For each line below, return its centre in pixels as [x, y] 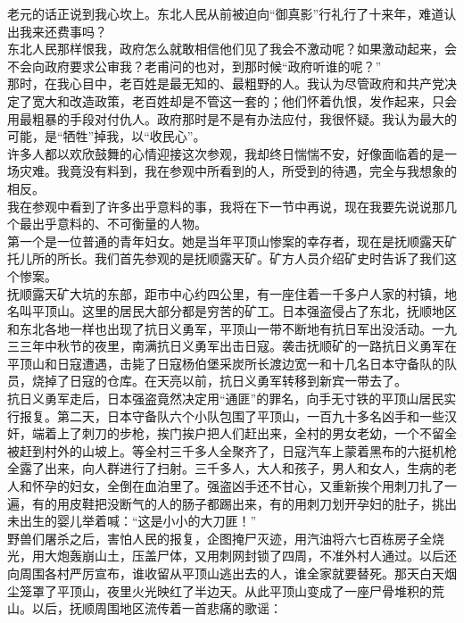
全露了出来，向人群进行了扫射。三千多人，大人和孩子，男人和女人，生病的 [226, 468]
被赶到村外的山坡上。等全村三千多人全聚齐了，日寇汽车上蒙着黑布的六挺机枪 [232, 450]
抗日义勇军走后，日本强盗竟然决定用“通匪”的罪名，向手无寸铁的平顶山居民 [226, 399]
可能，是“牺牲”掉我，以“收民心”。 [107, 136]
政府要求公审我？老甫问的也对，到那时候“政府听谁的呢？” [213, 66]
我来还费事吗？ [63, 31]
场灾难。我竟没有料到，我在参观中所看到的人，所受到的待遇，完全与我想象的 [232, 171]
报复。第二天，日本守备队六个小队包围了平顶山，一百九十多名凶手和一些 [232, 415]
